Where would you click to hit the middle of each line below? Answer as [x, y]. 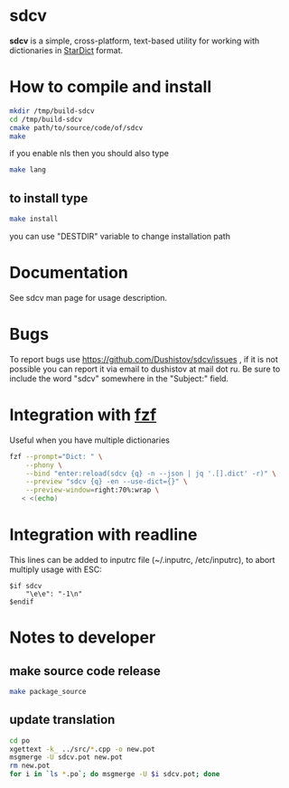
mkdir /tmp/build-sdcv [52, 111]
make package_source [48, 691]
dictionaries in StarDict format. [66, 50]
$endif [22, 602]
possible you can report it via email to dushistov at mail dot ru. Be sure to [145, 369]
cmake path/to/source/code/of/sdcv [76, 127]
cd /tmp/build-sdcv [46, 119]
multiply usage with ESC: [56, 569]
